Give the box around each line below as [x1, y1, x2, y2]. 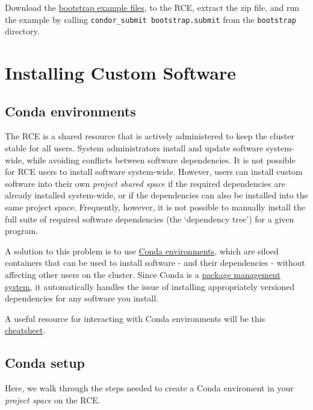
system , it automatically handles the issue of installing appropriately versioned [5, 280, 295, 292]
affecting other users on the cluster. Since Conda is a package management [5, 268, 280, 280]
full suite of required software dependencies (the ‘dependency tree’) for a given [5, 212, 294, 225]
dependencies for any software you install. [5, 292, 159, 304]
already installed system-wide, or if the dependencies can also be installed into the [5, 189, 308, 201]
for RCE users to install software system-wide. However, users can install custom [5, 165, 303, 178]
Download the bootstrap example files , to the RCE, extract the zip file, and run [5, 1, 299, 13]
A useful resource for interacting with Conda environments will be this [5, 312, 265, 324]
